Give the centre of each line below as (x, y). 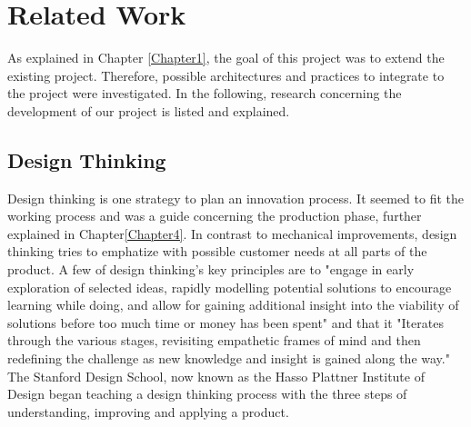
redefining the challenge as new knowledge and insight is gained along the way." (229, 358)
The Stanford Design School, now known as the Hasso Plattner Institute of (216, 376)
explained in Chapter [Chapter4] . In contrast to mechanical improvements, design (232, 233)
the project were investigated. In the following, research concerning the (205, 93)
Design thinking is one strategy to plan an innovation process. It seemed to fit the (235, 198)
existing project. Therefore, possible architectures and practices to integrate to (226, 75)
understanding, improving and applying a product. (148, 411)
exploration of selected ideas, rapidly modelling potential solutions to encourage (230, 287)
